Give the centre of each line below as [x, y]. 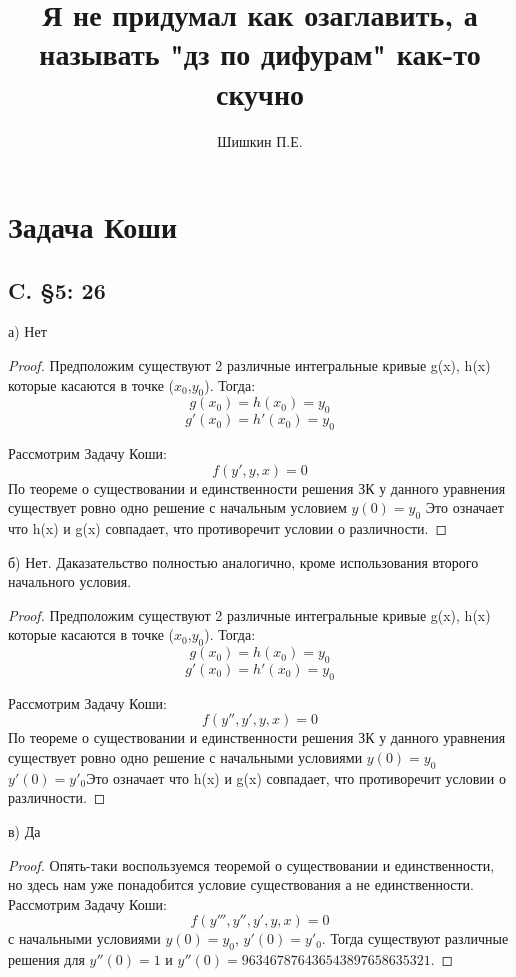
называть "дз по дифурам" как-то [260, 53]
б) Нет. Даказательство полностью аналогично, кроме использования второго [243, 561]
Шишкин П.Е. [260, 140]
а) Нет [27, 331]
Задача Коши [93, 226]
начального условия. [70, 581]
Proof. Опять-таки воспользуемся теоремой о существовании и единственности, [251, 864]
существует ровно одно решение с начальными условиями [185, 757]
